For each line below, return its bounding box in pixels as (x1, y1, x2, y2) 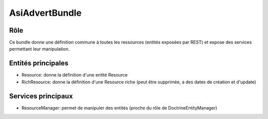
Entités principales (9, 59, 69, 68)
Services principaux (9, 92, 73, 100)
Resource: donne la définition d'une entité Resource (21, 72, 128, 78)
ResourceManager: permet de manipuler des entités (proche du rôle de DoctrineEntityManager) (21, 105, 217, 111)
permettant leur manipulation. (9, 46, 70, 52)
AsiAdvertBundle (9, 7, 82, 18)
